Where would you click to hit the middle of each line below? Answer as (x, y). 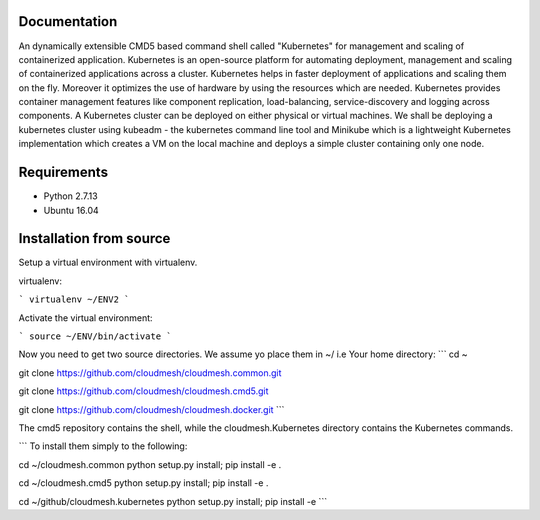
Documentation (68, 21)
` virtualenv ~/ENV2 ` (74, 299)
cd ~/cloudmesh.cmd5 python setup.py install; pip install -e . (143, 483)
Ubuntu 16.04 (71, 210)
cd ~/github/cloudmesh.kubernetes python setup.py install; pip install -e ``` (173, 501)
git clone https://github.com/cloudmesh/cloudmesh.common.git (150, 372)
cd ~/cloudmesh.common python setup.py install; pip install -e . (150, 464)
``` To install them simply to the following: (103, 446)
